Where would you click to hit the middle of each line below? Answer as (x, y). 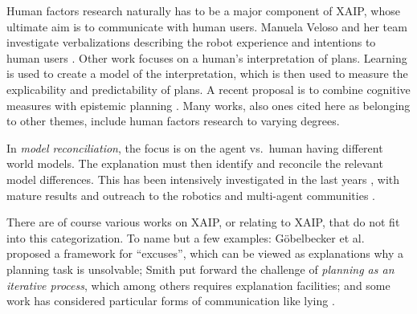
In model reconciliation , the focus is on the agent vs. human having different (195, 147)
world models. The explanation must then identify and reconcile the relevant (195, 163)
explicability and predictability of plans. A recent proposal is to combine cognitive (208, 89)
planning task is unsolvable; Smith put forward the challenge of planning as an (200, 269)
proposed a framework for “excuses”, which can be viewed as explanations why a (205, 253)
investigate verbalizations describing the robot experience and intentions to (191, 42)
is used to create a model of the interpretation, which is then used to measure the (207, 73)
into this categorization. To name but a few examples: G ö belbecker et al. (186, 237)
